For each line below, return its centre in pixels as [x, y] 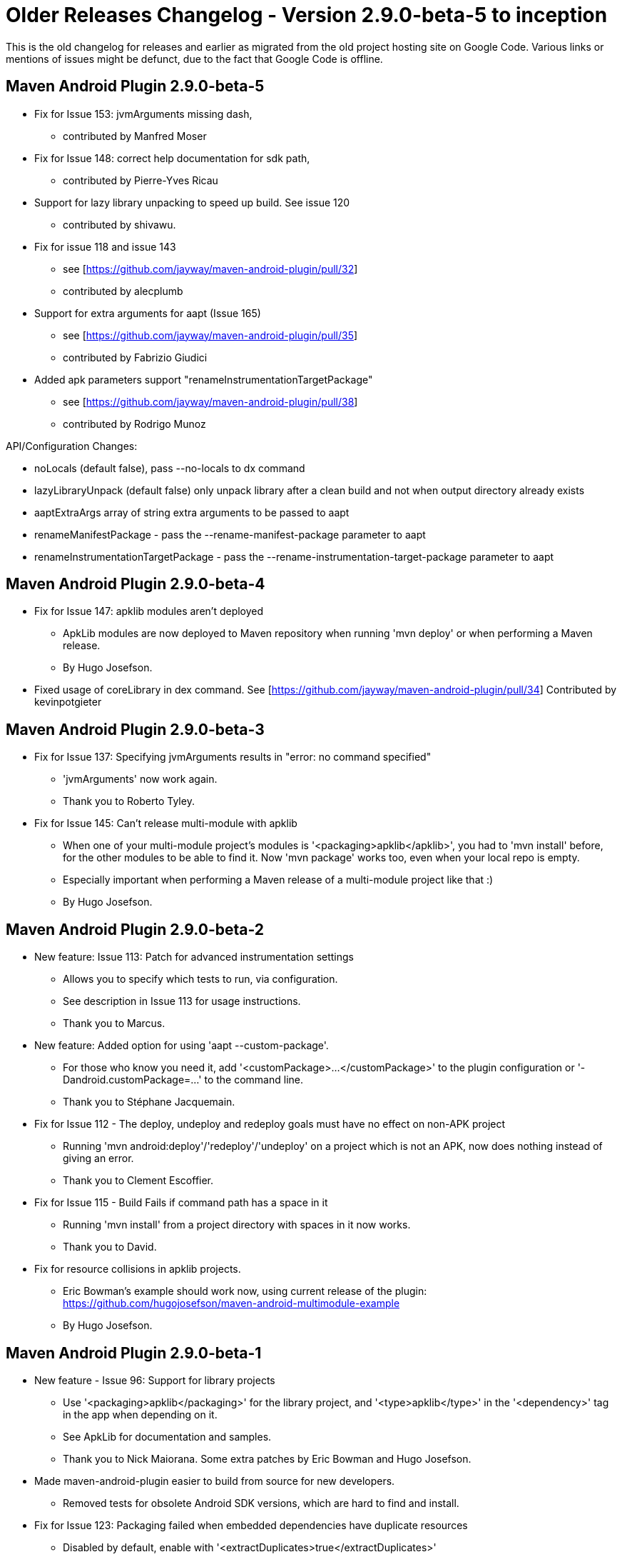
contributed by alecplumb [123, 291]
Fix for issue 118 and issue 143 [105, 246]
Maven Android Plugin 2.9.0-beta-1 [134, 1353]
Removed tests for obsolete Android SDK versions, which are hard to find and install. [261, 1503]
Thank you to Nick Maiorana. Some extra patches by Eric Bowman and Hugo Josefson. [267, 1458]
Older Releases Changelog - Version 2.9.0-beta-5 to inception [307, 15]
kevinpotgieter [68, 702]
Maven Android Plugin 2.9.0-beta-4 [136, 584]
